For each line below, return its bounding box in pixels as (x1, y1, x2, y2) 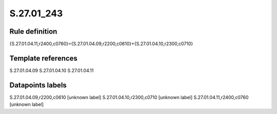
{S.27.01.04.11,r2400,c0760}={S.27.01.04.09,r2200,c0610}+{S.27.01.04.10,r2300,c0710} (9, 41, 193, 47)
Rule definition (9, 27, 57, 36)
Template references (9, 54, 78, 62)
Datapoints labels (9, 81, 67, 89)
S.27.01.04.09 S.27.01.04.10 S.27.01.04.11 (9, 67, 94, 74)
